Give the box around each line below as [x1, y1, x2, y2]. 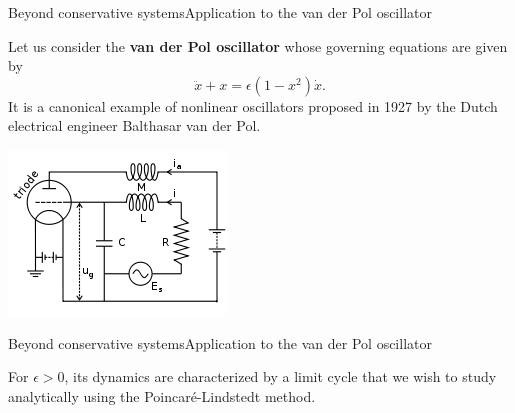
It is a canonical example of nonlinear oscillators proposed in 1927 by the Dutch [8, 95, 498, 116]
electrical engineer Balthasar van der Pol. [8, 115, 261, 136]
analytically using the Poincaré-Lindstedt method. [8, 385, 316, 406]
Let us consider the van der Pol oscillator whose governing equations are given [8, 35, 508, 56]
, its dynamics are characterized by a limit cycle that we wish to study [64, 366, 497, 387]
